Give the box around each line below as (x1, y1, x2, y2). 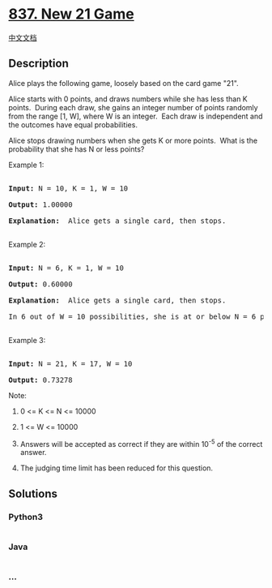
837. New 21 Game (8, 5, 135, 24)
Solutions (8, 487, 58, 500)
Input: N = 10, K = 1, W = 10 (8, 183, 129, 193)
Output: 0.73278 (8, 375, 73, 384)
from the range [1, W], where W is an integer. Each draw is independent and (8, 111, 263, 121)
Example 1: (8, 160, 45, 170)
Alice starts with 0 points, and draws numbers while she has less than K (8, 94, 249, 104)
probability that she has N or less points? (8, 144, 145, 154)
